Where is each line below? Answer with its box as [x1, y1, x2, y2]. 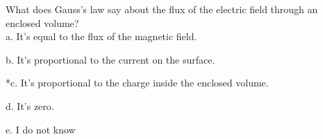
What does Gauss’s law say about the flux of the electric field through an [6, 2, 318, 16]
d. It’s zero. [6, 98, 54, 113]
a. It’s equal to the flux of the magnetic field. [6, 29, 197, 44]
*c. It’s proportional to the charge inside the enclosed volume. [6, 75, 269, 90]
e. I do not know [6, 122, 76, 136]
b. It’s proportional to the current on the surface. [6, 52, 215, 66]
